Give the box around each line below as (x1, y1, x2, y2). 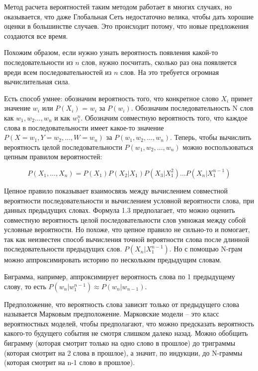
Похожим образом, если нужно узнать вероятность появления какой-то (4, 47, 218, 58)
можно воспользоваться (182, 141, 254, 152)
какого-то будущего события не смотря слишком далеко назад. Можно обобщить (4, 328, 248, 338)
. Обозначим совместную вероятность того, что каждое (81, 112, 248, 123)
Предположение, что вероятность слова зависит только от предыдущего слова (4, 299, 239, 309)
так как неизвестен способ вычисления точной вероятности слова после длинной (4, 234, 249, 244)
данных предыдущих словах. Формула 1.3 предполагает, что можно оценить (4, 205, 235, 215)
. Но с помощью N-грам (169, 244, 243, 254)
